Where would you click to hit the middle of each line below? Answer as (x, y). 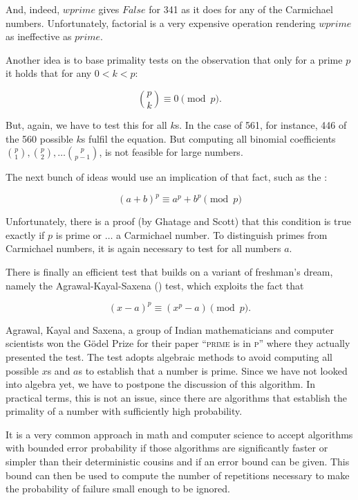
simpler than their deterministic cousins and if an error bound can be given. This (178, 462)
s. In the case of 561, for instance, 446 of (261, 124)
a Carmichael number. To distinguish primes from (222, 234)
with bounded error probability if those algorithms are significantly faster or (167, 448)
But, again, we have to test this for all (86, 124)
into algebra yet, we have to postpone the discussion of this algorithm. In (161, 384)
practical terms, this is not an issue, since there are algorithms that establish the (176, 397)
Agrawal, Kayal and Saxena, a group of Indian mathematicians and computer (170, 329)
